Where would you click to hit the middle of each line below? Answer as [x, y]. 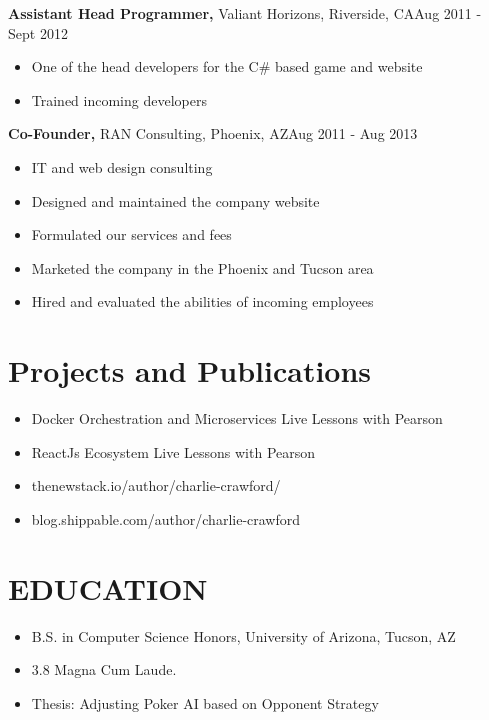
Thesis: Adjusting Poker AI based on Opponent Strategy [205, 702]
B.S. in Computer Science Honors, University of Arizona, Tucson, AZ [243, 635]
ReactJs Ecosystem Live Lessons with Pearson [173, 451]
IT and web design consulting [122, 166]
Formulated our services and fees [131, 234]
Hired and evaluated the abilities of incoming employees [202, 301]
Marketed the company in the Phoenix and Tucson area [202, 267]
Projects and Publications [190, 370]
